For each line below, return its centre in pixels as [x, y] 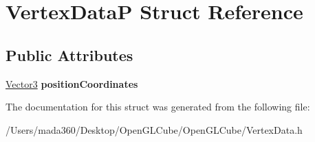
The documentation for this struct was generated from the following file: [158, 107]
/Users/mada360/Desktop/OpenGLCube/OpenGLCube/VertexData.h [154, 129]
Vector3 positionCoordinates [72, 83]
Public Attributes [69, 55]
